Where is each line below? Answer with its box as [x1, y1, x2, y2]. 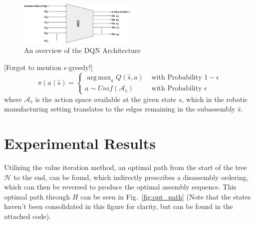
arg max [87, 73, 111, 81]
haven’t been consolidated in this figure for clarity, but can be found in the [4, 201, 233, 211]
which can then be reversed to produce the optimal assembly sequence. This [4, 181, 237, 192]
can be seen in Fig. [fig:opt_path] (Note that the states [80, 191, 251, 201]
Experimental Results [4, 132, 156, 153]
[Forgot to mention [4, 61, 61, 72]
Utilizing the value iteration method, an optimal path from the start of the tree [4, 161, 247, 172]
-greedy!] [66, 61, 93, 72]
